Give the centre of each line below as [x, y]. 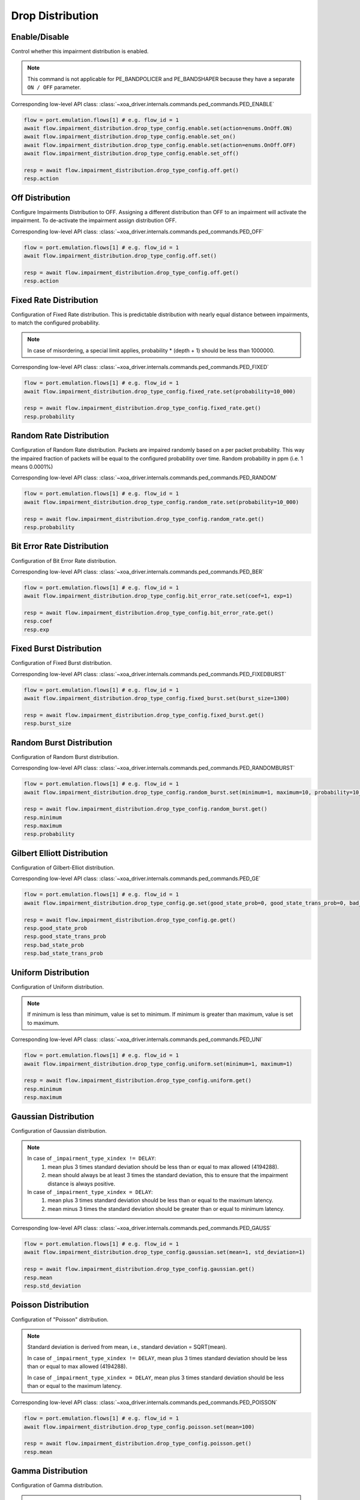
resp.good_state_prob [55, 928]
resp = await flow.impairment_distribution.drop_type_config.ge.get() [130, 920]
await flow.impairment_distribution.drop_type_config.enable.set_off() [131, 154]
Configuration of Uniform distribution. [58, 986]
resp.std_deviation [52, 1286]
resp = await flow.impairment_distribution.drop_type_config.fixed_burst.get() [144, 715]
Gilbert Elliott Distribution [59, 853]
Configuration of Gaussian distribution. [59, 1130]
